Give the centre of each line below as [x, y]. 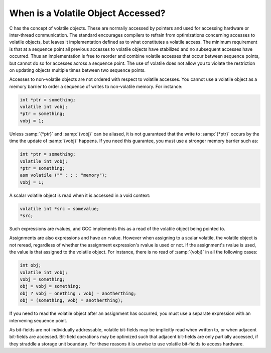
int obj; [31, 265]
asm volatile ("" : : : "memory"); [63, 175]
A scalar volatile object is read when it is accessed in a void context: [80, 195]
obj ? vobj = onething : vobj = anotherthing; [78, 293]
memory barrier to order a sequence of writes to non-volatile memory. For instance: [96, 86]
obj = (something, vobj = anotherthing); [72, 301]
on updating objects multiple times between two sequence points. [77, 70]
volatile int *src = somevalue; [60, 209]
